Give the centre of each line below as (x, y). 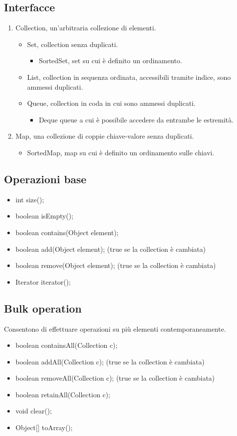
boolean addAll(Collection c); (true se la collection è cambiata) (110, 361)
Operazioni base (45, 179)
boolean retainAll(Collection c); (63, 394)
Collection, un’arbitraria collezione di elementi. (86, 28)
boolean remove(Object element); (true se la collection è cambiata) (116, 265)
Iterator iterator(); (43, 281)
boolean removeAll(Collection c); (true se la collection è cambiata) (115, 378)
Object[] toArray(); (44, 427)
